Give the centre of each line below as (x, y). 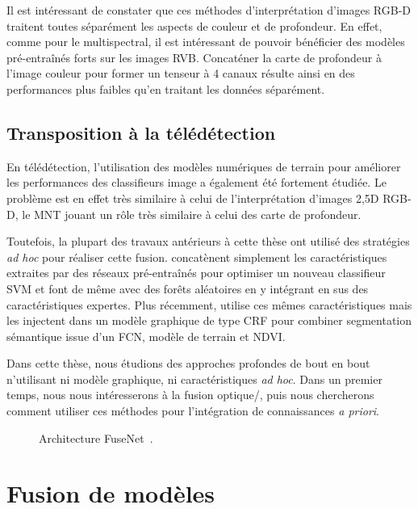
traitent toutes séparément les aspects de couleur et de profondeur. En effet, (194, 25)
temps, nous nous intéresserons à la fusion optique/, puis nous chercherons (190, 395)
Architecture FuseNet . (96, 437)
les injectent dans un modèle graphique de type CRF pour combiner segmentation (209, 320)
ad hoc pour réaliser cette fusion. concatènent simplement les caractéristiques (197, 257)
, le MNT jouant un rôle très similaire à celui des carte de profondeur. (188, 214)
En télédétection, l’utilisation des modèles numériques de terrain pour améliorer (204, 166)
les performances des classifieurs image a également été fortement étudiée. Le (196, 182)
